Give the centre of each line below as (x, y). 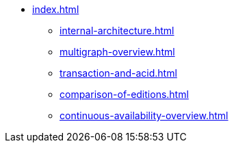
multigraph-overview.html (117, 52)
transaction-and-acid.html (118, 73)
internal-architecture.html (117, 30)
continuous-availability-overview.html (144, 115)
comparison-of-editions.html (124, 94)
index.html (56, 9)
